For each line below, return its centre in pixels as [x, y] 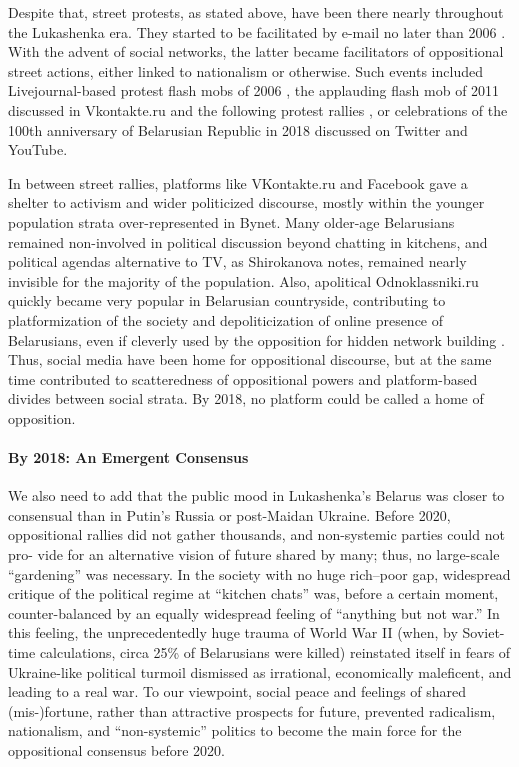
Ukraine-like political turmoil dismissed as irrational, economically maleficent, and [260, 671]
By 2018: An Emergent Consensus [128, 457]
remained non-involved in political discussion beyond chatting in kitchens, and [248, 241]
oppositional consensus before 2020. [116, 749]
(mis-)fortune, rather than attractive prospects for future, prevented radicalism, [252, 710]
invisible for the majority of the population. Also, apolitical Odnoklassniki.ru [243, 280]
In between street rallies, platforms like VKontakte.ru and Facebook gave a [238, 182]
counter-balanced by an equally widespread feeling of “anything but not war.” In [254, 612]
